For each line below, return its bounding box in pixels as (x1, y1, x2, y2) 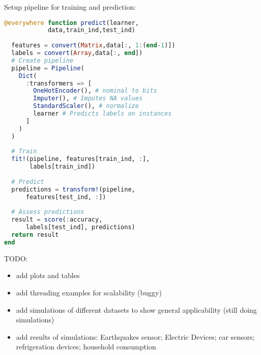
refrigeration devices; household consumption (16, 341, 156, 352)
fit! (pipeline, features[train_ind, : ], (11, 155, 150, 163)
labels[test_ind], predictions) (25, 224, 135, 231)
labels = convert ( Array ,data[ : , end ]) (11, 49, 143, 57)
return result (11, 231, 59, 239)
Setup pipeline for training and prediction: (4, 2, 136, 12)
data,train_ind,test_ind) (47, 26, 135, 34)
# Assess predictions (11, 208, 84, 216)
